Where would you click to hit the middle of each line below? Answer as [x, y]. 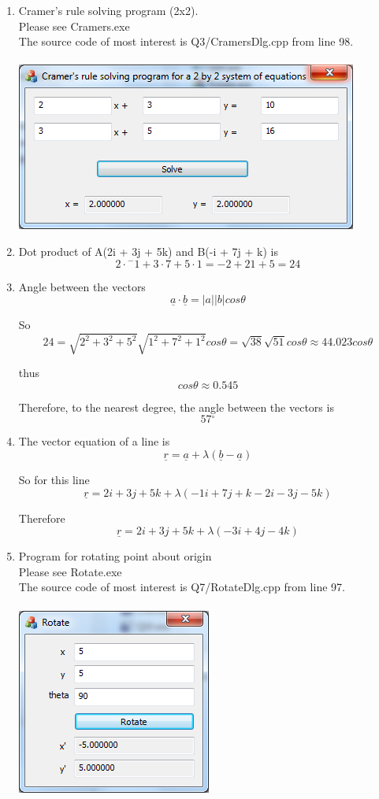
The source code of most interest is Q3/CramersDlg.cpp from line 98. [186, 41]
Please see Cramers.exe [74, 26]
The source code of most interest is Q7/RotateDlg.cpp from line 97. [182, 587]
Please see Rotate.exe [70, 571]
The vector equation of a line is [94, 441]
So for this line [54, 480]
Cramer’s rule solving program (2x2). [108, 10]
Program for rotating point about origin [115, 556]
